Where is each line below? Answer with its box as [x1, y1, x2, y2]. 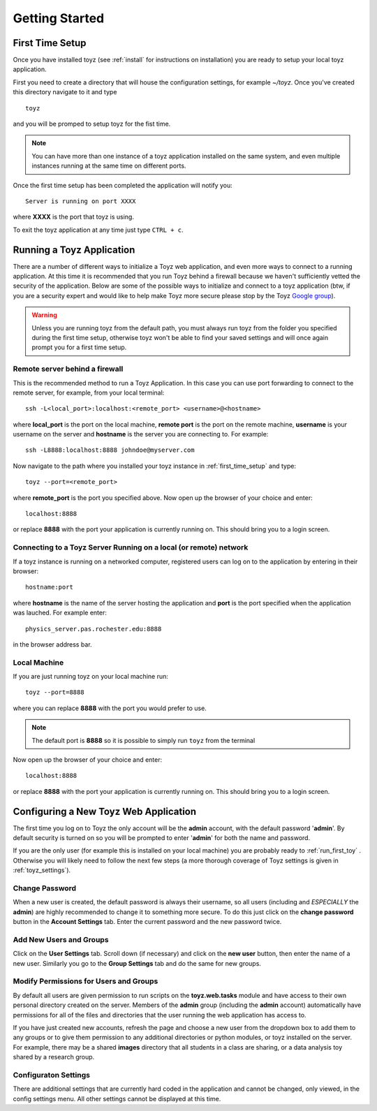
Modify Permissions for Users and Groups [13, 976, 158, 986]
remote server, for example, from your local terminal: [13, 388, 165, 397]
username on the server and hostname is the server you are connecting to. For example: [13, 430, 269, 439]
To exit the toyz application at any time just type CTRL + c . [13, 226, 184, 234]
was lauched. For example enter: [13, 608, 108, 617]
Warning [31, 311, 57, 319]
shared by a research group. [13, 1053, 95, 1061]
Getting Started [13, 10, 105, 26]
